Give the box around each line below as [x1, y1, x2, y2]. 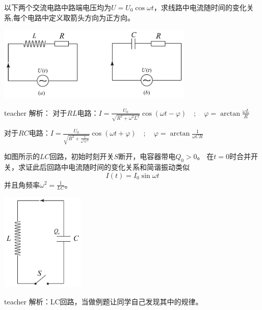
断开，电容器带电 [118, 151, 176, 162]
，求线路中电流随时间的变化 [153, 2, 247, 12]
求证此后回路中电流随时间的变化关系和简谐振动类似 [18, 161, 190, 172]
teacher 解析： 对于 [4, 107, 67, 118]
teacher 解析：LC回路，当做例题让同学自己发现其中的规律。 [4, 296, 203, 306]
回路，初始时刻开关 [49, 151, 114, 162]
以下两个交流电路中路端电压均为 [4, 2, 111, 12]
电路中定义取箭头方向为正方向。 [27, 12, 135, 22]
